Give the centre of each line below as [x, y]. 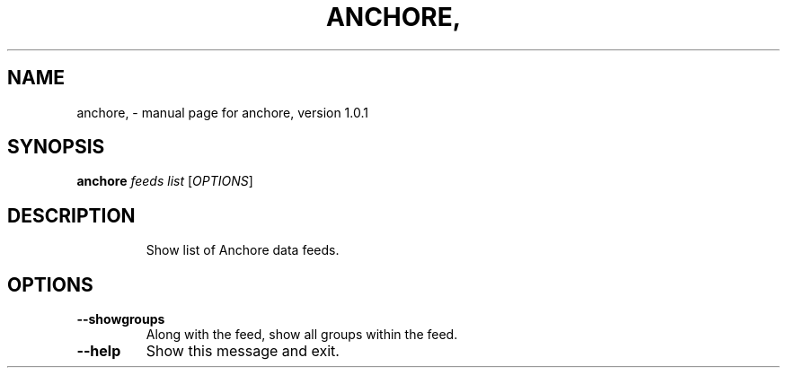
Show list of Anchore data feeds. [243, 250]
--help [99, 351]
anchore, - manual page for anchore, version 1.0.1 [222, 112]
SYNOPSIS [56, 147]
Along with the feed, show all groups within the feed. [302, 335]
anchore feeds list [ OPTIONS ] [165, 181]
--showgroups [121, 319]
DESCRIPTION [71, 215]
